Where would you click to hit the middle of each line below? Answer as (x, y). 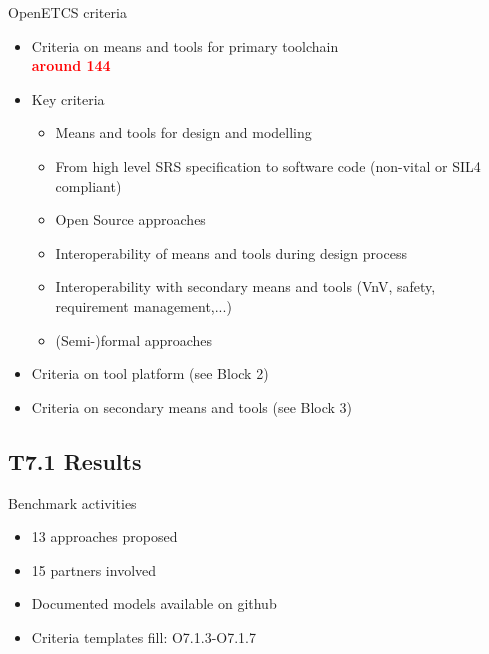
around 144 (71, 65)
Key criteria (68, 98)
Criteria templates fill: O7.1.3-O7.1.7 (143, 636)
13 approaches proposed (104, 536)
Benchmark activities (72, 502)
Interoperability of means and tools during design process (231, 252)
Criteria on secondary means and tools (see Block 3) (192, 406)
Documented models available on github (154, 603)
